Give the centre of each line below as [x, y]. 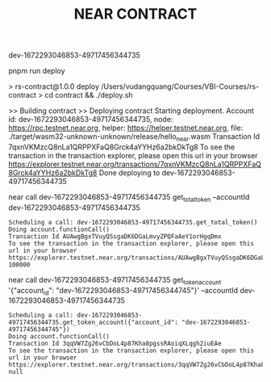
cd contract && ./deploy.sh [89, 95]
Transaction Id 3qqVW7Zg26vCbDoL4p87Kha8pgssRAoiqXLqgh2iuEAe [115, 344]
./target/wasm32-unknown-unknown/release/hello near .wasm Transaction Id [134, 137]
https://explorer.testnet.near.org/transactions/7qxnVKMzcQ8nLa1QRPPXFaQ [135, 164]
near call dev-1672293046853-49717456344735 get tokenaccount [115, 281]
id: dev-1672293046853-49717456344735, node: [91, 120]
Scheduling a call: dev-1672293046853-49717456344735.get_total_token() [133, 222]
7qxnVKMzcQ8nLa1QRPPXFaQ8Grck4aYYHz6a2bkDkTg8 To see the [122, 147]
